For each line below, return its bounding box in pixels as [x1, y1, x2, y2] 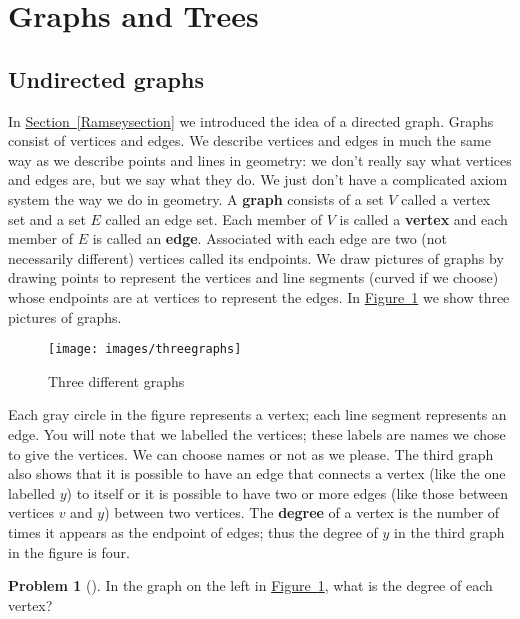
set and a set [8, 208, 86, 229]
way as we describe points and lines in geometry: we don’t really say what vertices [8, 149, 512, 170]
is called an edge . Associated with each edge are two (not [92, 228, 448, 249]
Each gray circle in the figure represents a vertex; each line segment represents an [8, 404, 507, 425]
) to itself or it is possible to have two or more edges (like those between [66, 482, 509, 503]
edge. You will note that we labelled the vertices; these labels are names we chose [8, 423, 506, 444]
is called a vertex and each [339, 208, 508, 229]
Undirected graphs [8, 63, 204, 94]
